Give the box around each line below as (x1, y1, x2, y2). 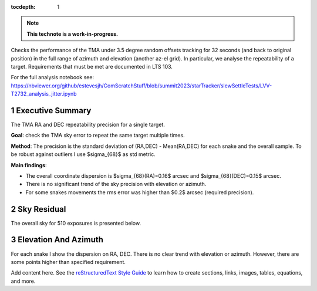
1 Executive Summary (11, 106, 92, 116)
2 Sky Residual (11, 204, 66, 214)
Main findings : (11, 161, 47, 168)
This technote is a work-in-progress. (26, 30, 119, 38)
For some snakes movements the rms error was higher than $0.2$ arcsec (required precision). (25, 188, 254, 196)
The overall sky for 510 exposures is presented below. (11, 219, 141, 226)
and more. (11, 278, 36, 285)
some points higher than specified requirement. (11, 258, 126, 265)
